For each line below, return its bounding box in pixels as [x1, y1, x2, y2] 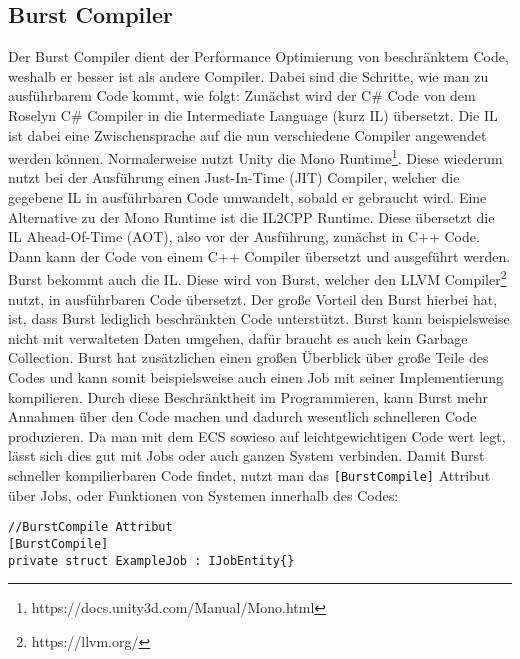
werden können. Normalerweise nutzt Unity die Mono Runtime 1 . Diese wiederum [8, 145, 503, 168]
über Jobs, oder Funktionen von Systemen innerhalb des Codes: [8, 484, 399, 505]
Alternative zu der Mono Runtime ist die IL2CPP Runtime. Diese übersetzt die [8, 206, 495, 227]
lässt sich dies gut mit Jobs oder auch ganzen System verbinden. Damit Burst [8, 445, 485, 466]
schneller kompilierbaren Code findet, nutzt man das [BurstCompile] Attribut [8, 464, 491, 485]
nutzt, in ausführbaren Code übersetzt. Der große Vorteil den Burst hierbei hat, [8, 288, 498, 309]
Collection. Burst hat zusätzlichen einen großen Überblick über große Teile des [8, 347, 489, 368]
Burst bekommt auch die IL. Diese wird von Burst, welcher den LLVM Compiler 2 [8, 266, 507, 290]
